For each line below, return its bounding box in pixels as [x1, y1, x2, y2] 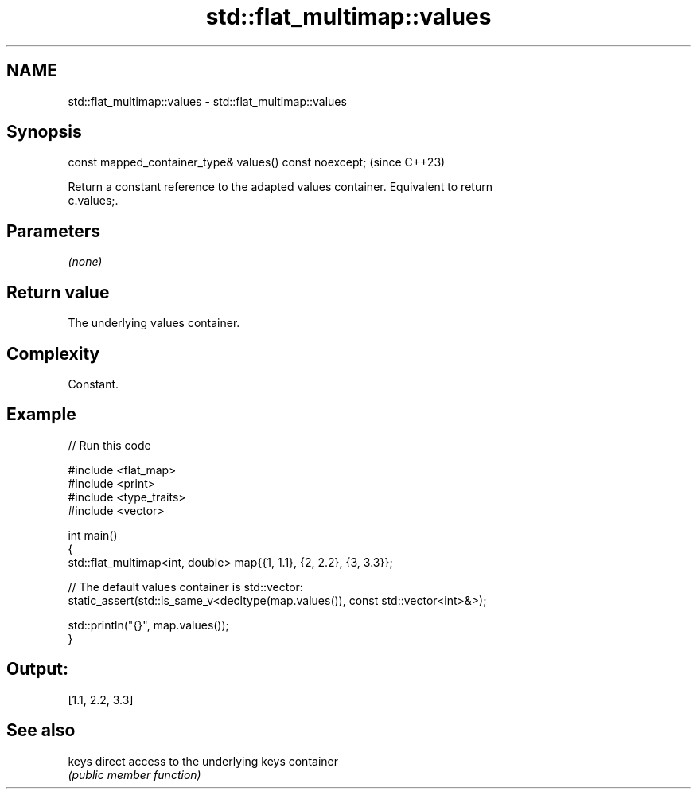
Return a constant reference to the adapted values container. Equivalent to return [68, 180, 493, 194]
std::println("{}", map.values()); [68, 618, 229, 632]
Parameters [6, 220, 100, 241]
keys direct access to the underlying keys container [68, 754, 338, 768]
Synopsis [6, 122, 82, 142]
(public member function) [68, 767, 201, 781]
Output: [6, 659, 68, 680]
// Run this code [68, 438, 151, 452]
